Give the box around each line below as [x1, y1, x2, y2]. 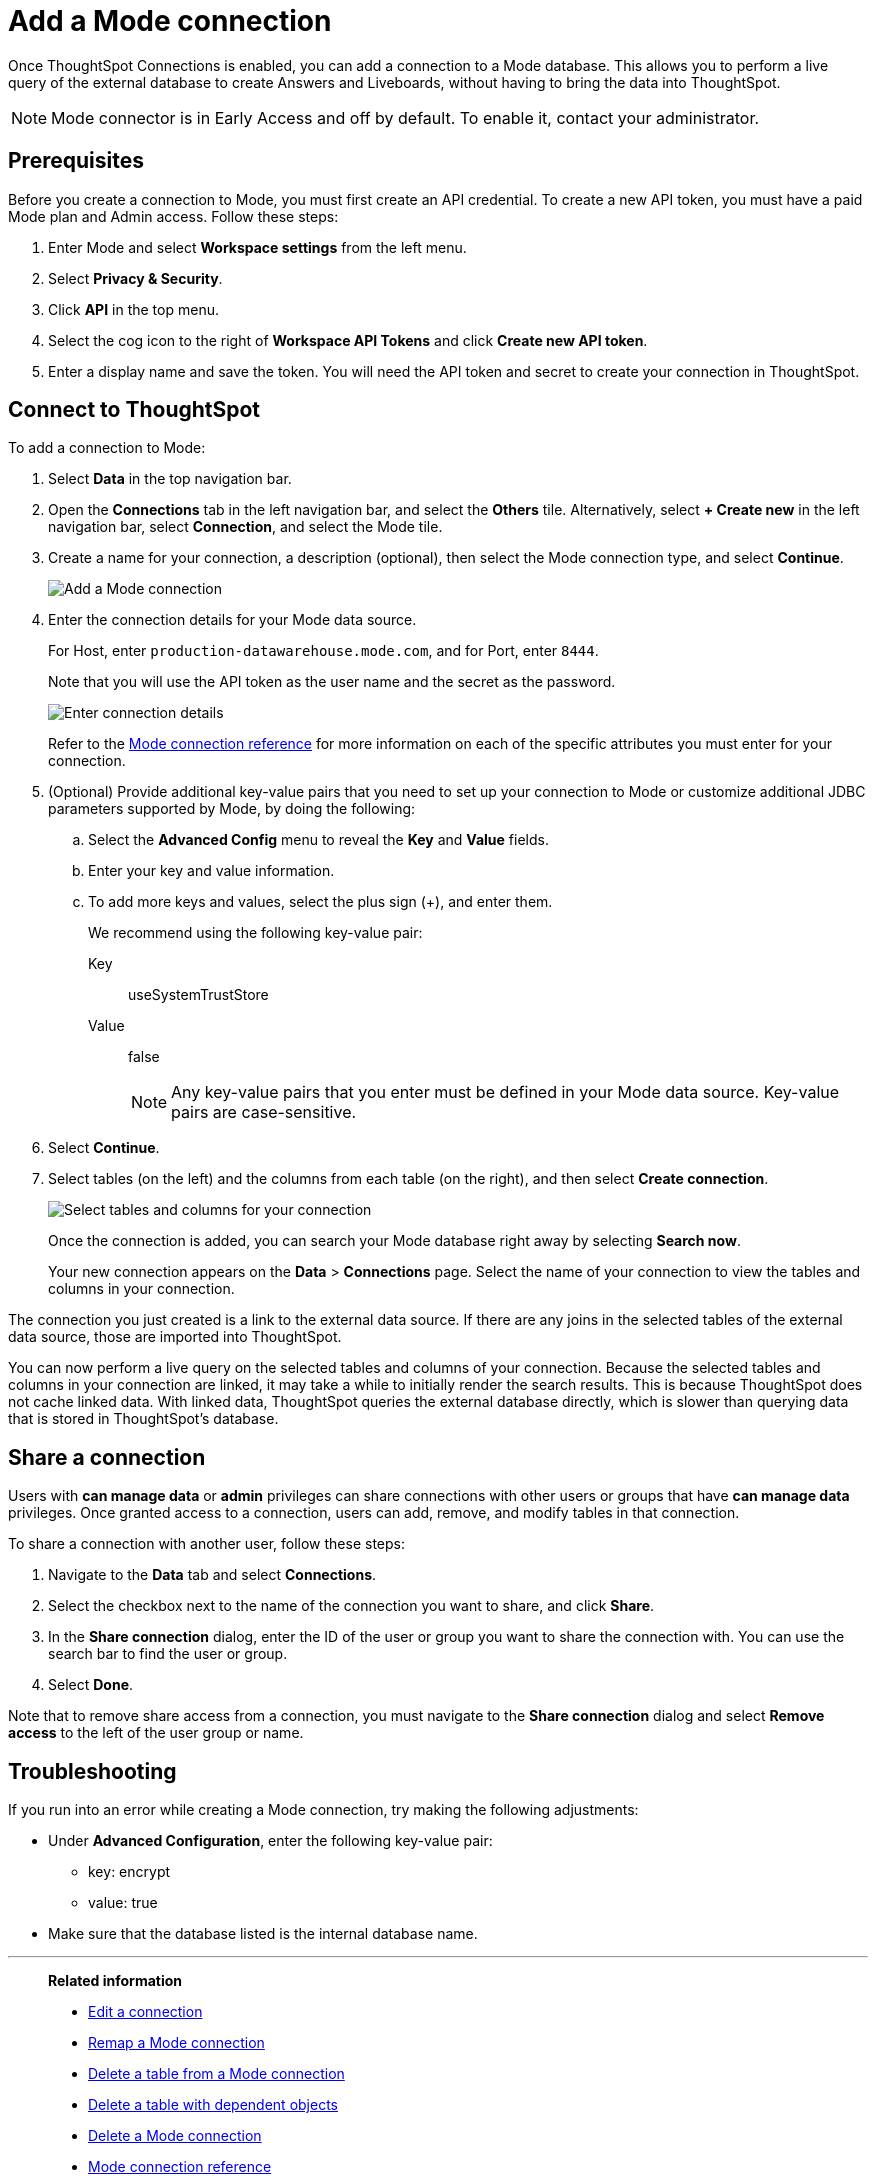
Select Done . [48, 1676, 134, 1694]
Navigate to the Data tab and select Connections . [48, 1566, 377, 1584]
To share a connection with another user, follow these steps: [8, 1535, 405, 1553]
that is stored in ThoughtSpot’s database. [8, 1410, 279, 1428]
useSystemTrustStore [128, 986, 269, 1004]
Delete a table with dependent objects [88, 2096, 338, 2114]
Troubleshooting [8, 1758, 177, 1784]
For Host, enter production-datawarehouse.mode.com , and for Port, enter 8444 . [48, 642, 599, 660]
